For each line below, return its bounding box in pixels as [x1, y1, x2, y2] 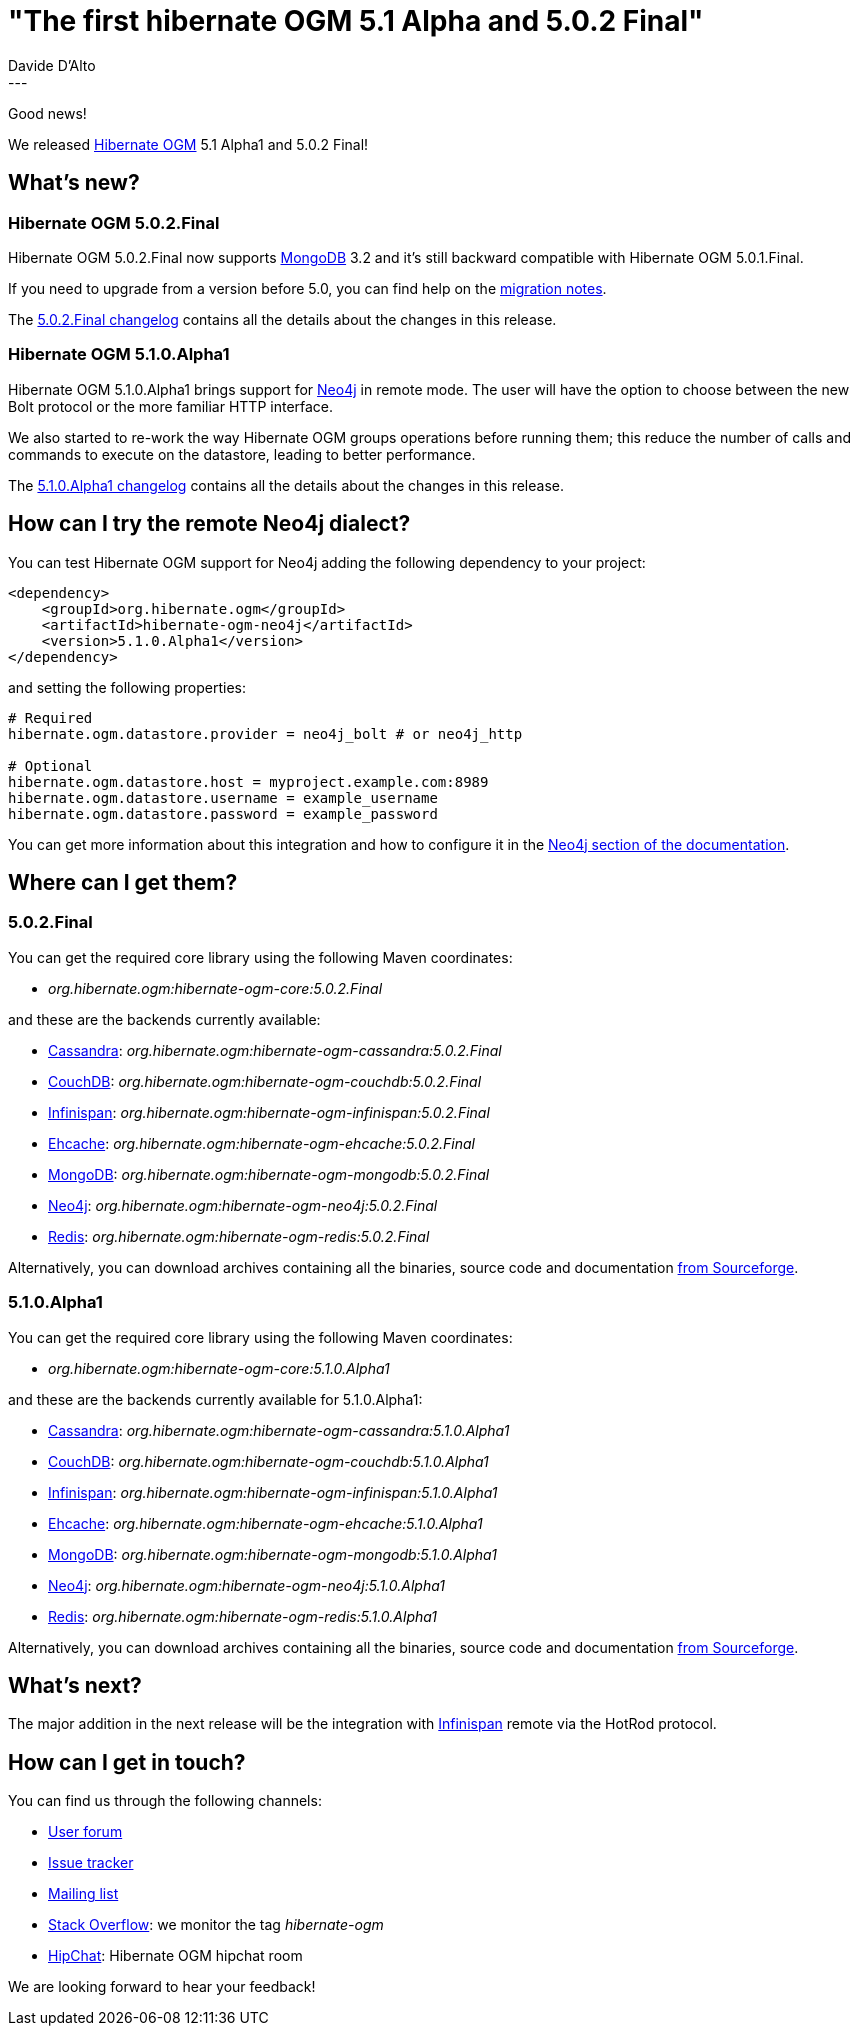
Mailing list [48, 1885, 119, 1903]
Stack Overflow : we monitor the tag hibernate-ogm [48, 1916, 384, 1934]
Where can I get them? [8, 869, 238, 895]
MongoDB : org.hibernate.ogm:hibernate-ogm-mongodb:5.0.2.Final [48, 1165, 490, 1183]
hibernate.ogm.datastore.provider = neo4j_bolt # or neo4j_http [8, 725, 523, 742]
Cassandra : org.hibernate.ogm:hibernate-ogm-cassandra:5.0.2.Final [48, 1041, 502, 1059]
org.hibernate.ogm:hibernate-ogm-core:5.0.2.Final [48, 979, 383, 997]
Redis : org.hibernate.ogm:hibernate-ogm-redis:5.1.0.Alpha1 [48, 1607, 437, 1625]
